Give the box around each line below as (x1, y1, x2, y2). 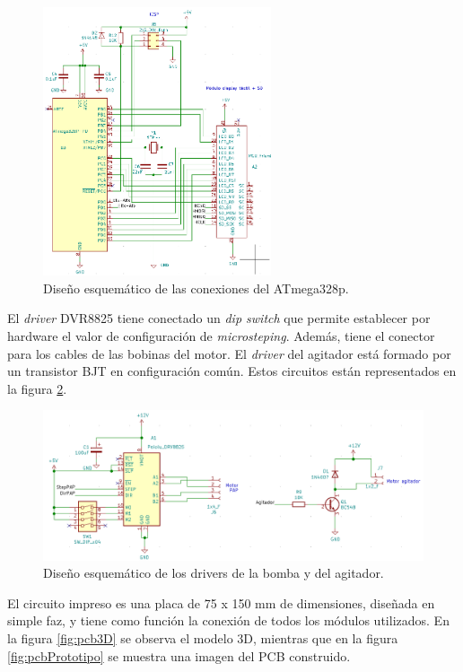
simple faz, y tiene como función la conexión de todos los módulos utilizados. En (7, 611, 450, 630)
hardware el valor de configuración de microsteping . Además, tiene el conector (7, 326, 435, 345)
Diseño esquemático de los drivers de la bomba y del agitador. (43, 563, 384, 582)
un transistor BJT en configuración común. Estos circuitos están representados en (7, 362, 457, 380)
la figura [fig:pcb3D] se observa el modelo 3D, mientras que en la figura (7, 629, 398, 648)
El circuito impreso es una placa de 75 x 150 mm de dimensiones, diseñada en (7, 593, 435, 612)
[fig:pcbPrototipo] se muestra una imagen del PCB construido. (7, 646, 351, 665)
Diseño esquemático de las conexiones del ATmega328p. (43, 278, 349, 297)
